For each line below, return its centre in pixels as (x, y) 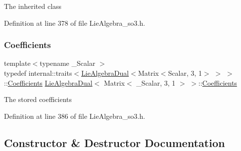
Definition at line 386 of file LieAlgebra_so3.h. (75, 116)
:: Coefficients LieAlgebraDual (48, 82)
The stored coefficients (38, 99)
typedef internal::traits (38, 73)
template (17, 63)
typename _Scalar (68, 63)
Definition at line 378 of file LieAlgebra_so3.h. (75, 23)
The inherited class (33, 6)
